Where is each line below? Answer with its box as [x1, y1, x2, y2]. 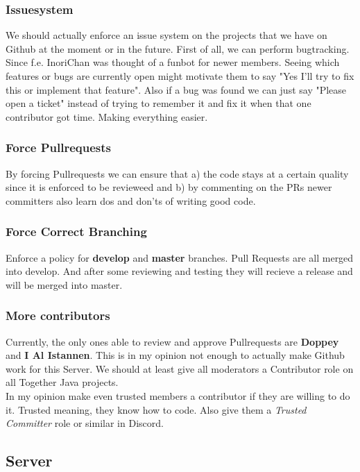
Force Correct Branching [6, 223, 147, 240]
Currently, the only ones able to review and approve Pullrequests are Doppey [6, 334, 339, 348]
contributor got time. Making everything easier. [6, 109, 208, 124]
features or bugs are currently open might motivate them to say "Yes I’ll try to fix [6, 69, 354, 83]
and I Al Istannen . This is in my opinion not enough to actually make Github [6, 348, 345, 362]
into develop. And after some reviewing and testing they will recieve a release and [6, 264, 353, 278]
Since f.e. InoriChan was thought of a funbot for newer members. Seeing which [6, 55, 340, 69]
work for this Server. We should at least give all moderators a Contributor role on [6, 361, 354, 376]
